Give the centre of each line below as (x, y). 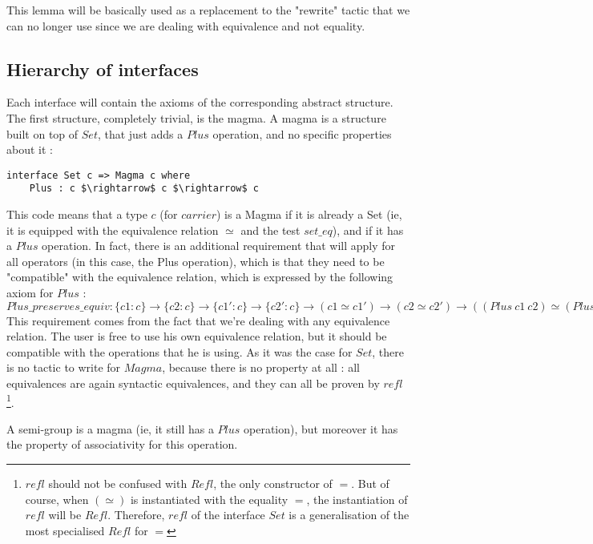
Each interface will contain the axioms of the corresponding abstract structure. (200, 102)
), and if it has (368, 230)
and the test (270, 230)
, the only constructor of (273, 484)
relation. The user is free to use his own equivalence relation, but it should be (197, 336)
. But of (370, 484)
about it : (30, 149)
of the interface (228, 515)
